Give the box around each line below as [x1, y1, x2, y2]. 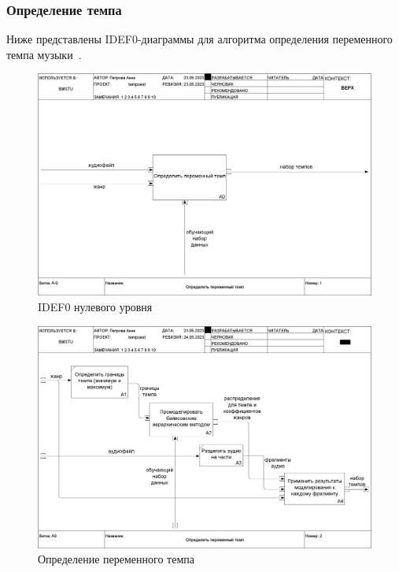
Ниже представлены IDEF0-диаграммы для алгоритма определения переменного [6, 31, 393, 47]
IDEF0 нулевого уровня [38, 298, 153, 314]
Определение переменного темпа [38, 551, 194, 567]
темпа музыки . [6, 46, 82, 62]
